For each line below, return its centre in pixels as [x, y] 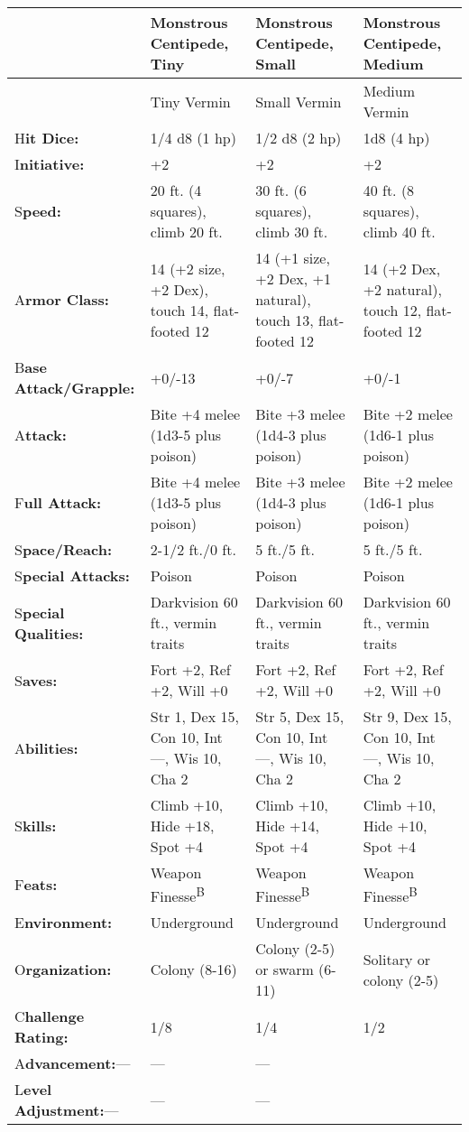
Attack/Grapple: [75, 388]
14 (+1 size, [293, 258]
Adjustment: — [67, 1110]
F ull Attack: [58, 502]
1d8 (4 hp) [396, 138]
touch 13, [285, 320]
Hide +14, [287, 826]
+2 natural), [402, 289]
